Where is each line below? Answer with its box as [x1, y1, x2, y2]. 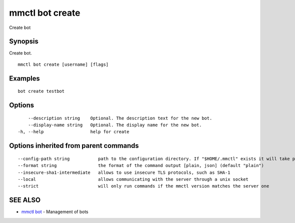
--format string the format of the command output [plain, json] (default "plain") [18, 163, 264, 168]
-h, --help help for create [18, 129, 130, 135]
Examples [9, 74, 40, 83]
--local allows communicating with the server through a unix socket [18, 177, 249, 182]
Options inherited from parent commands [9, 141, 139, 150]
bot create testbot [18, 88, 65, 94]
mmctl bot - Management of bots [21, 209, 88, 215]
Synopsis [9, 37, 39, 46]
